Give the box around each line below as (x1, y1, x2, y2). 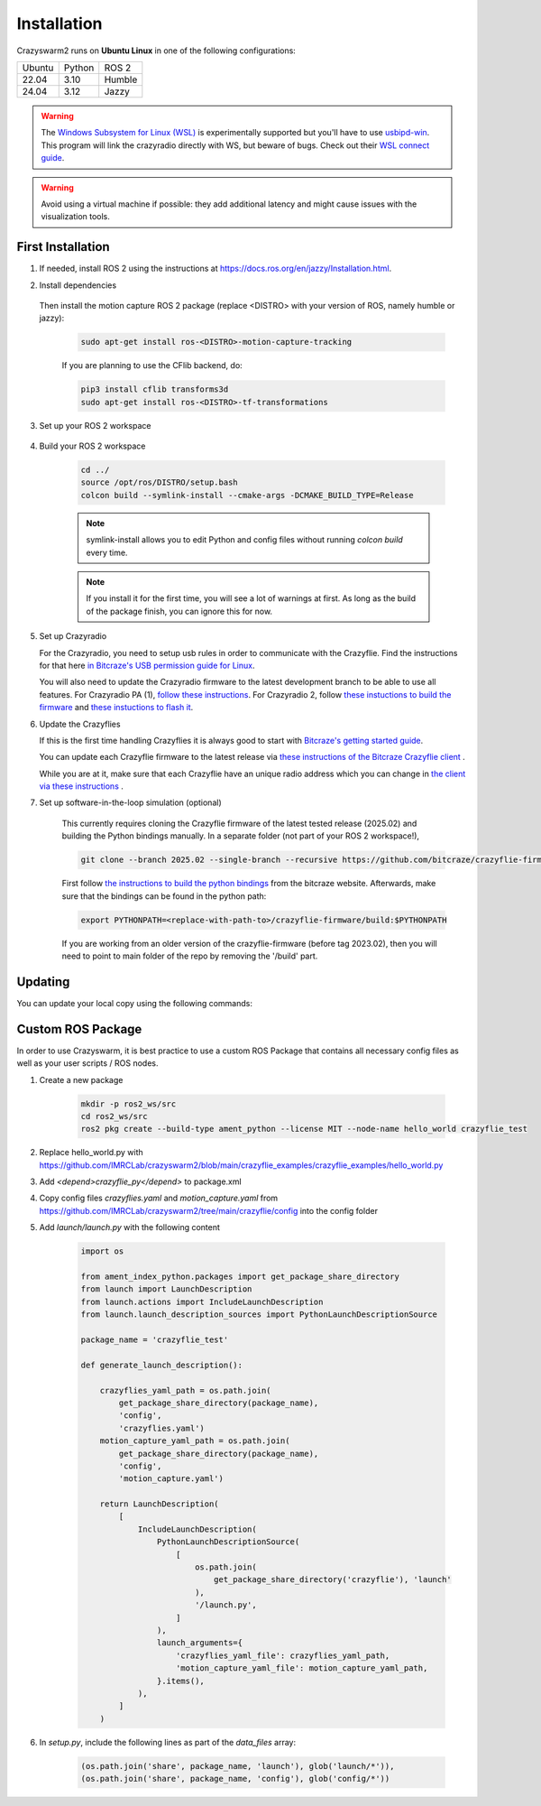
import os (80, 1246, 124, 1256)
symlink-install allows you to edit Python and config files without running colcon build (86, 534, 403, 545)
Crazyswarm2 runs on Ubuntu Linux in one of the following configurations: (16, 45, 297, 56)
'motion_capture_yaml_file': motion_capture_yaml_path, (176, 1663, 428, 1673)
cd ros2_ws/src (80, 1111, 148, 1121)
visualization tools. (41, 211, 110, 222)
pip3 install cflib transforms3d (80, 384, 229, 394)
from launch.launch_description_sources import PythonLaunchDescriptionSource (80, 1310, 437, 1320)
